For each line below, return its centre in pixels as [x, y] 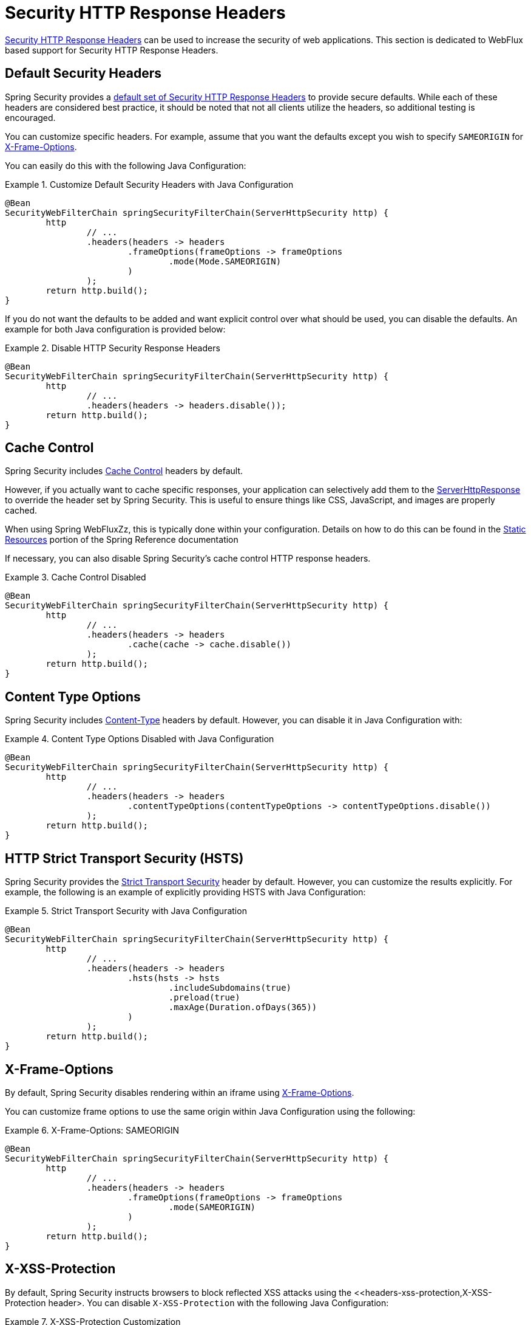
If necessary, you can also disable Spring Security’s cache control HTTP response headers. [188, 559]
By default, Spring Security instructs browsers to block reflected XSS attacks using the [178, 1292]
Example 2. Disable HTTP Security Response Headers [113, 348]
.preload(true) [204, 998]
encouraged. [30, 117]
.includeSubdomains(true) [230, 988]
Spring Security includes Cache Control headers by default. [124, 471]
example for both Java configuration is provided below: [115, 329]
